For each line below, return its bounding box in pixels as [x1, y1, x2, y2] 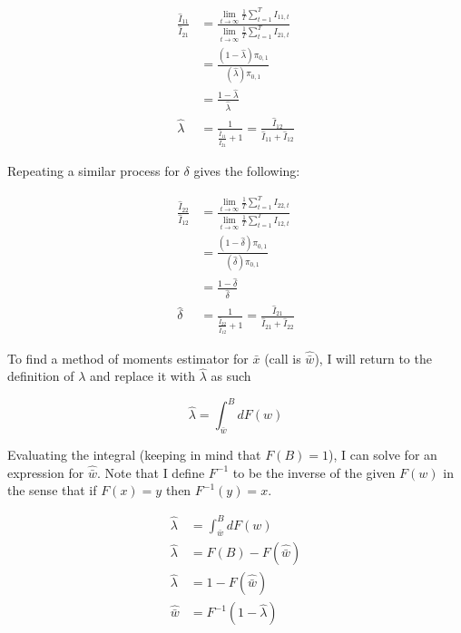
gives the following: [193, 161, 300, 180]
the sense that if [7, 481, 97, 500]
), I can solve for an [328, 445, 437, 464]
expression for [7, 463, 84, 482]
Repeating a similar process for [7, 161, 180, 180]
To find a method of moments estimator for [7, 348, 249, 367]
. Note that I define [96, 463, 205, 482]
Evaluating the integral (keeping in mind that [7, 445, 261, 464]
